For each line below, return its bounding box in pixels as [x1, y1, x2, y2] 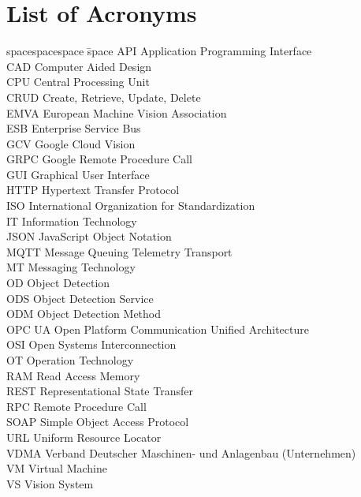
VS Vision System [6, 475, 94, 491]
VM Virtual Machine [6, 460, 108, 476]
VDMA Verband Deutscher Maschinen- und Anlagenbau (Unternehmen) [6, 444, 356, 461]
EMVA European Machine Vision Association [6, 104, 227, 121]
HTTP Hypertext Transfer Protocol [6, 181, 180, 198]
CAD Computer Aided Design [6, 58, 152, 74]
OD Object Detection [6, 275, 110, 291]
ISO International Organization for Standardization [6, 197, 255, 214]
